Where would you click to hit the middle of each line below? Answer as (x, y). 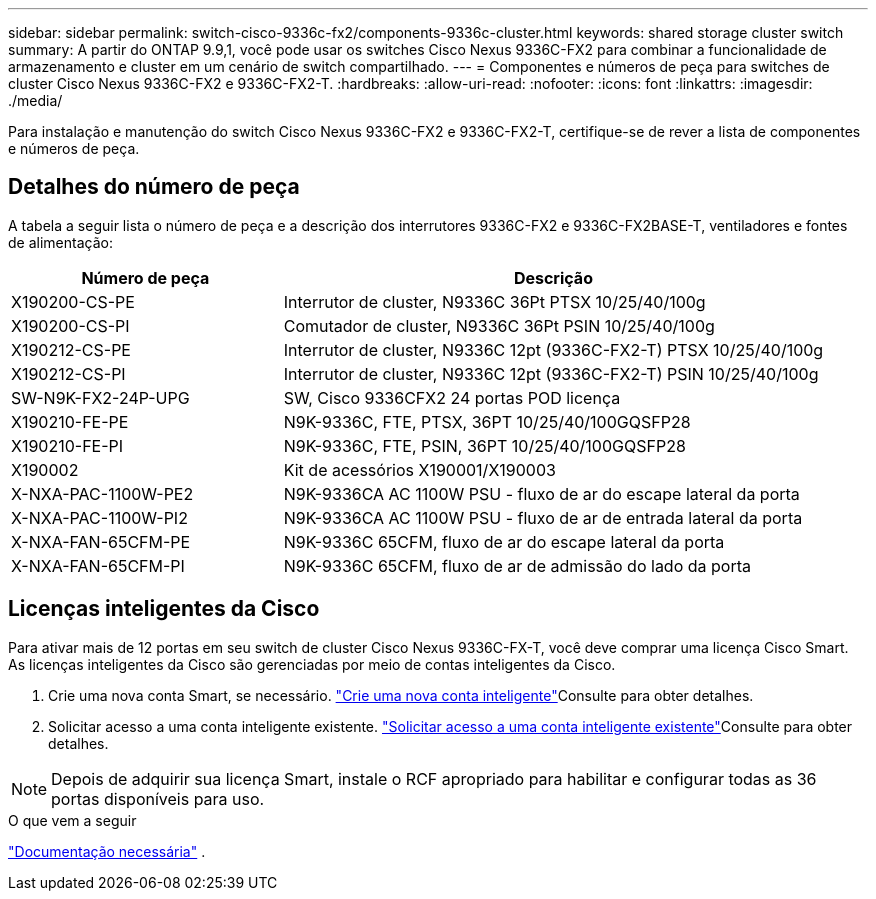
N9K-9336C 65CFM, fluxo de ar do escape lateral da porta (504, 541)
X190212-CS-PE (71, 349)
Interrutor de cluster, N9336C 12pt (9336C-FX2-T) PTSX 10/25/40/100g (553, 349)
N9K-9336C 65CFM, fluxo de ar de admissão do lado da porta (517, 565)
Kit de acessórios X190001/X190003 (419, 469)
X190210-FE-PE (70, 421)
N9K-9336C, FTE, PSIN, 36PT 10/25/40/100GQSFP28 (484, 445)
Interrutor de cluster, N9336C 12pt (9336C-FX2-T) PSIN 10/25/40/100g (551, 373)
